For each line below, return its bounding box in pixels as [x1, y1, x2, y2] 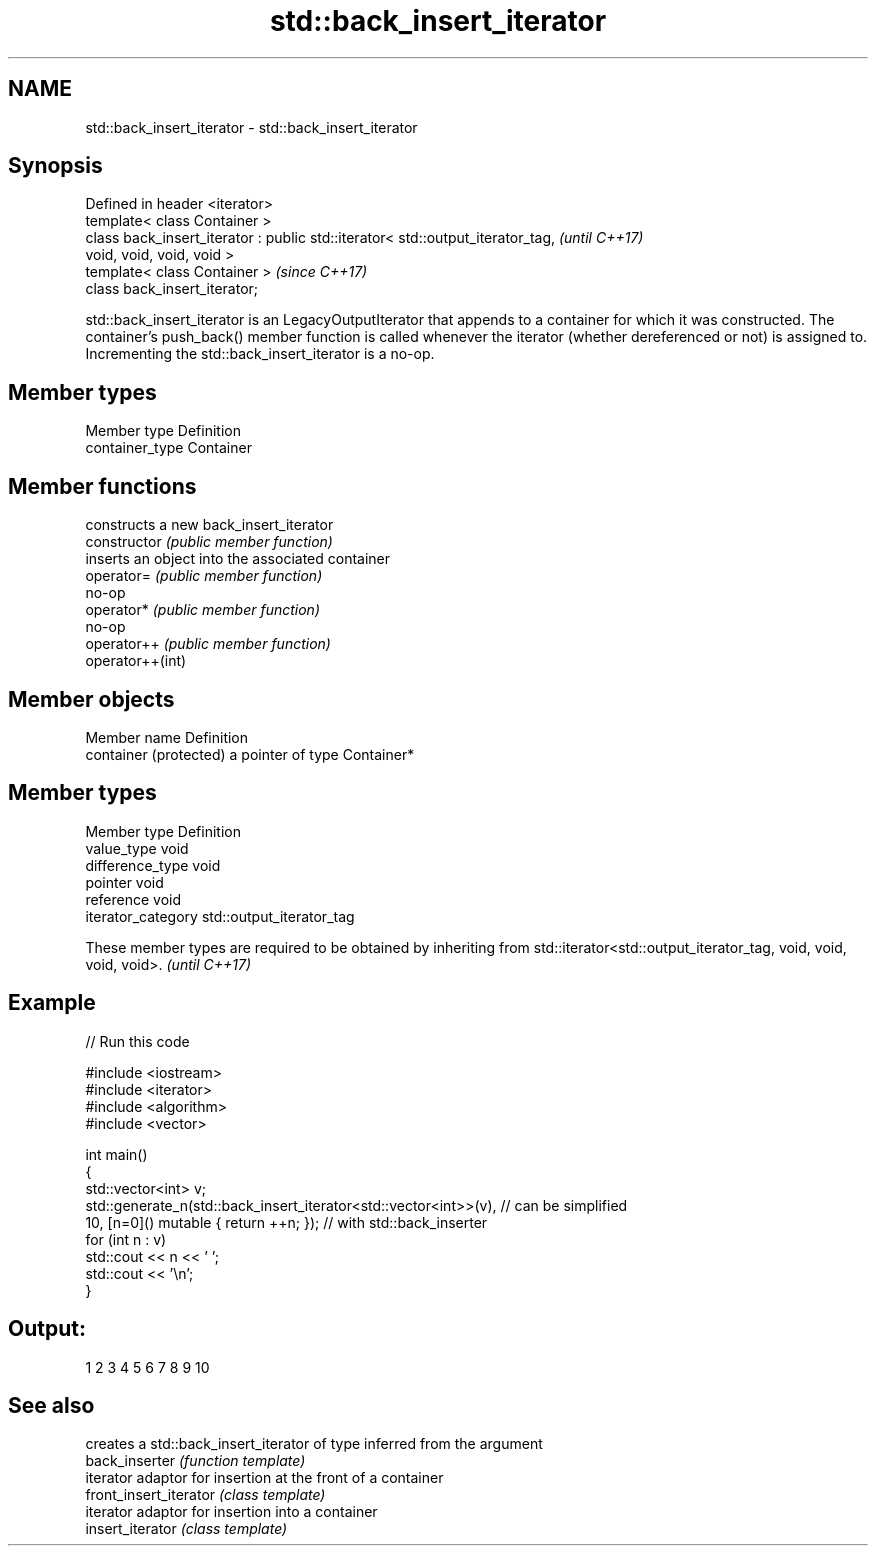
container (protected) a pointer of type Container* [85, 745, 415, 763]
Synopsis [8, 153, 103, 179]
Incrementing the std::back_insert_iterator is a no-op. [85, 345, 435, 363]
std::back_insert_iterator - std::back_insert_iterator [85, 118, 418, 136]
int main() [85, 1145, 148, 1163]
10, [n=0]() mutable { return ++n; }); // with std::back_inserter [85, 1213, 488, 1231]
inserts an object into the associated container [85, 550, 391, 568]
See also [8, 1392, 95, 1418]
